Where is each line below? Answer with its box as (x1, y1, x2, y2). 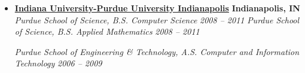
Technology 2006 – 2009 (14, 57, 102, 69)
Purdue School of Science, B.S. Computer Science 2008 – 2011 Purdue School (14, 13, 300, 26)
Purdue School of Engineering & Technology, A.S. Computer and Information (14, 45, 300, 57)
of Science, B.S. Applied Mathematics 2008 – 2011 (14, 25, 200, 38)
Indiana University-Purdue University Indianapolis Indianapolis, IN (14, 2, 300, 14)
